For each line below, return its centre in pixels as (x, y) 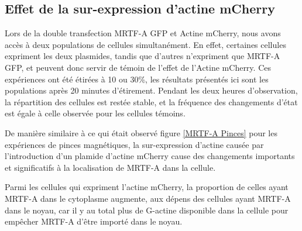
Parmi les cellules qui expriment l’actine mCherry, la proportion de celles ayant (147, 187)
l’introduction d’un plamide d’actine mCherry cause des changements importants (150, 156)
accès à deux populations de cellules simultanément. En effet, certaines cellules (145, 44)
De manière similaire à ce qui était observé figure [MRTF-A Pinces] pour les (141, 132)
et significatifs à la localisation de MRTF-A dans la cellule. (110, 167)
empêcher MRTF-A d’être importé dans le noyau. (94, 221)
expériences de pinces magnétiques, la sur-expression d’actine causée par (134, 144)
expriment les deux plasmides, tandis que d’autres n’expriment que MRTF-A (143, 56)
